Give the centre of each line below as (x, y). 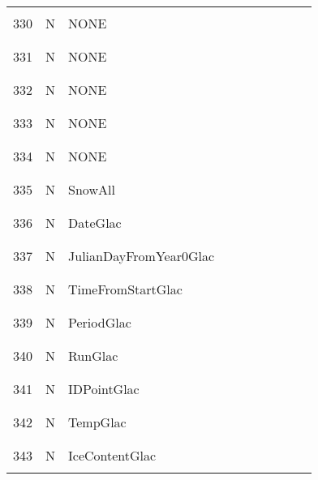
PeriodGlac (100, 322)
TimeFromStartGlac (125, 289)
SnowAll (92, 189)
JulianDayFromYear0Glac (142, 256)
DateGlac (95, 223)
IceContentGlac (112, 455)
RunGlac (93, 356)
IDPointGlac (104, 389)
